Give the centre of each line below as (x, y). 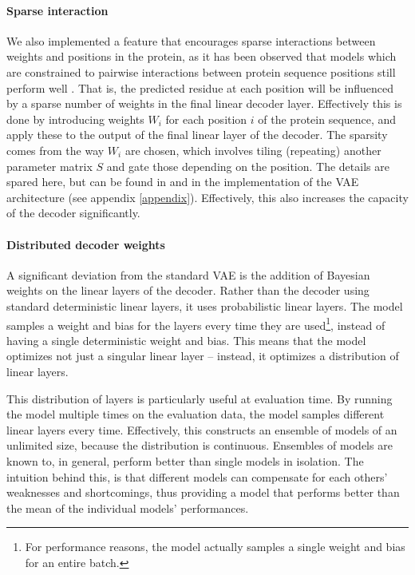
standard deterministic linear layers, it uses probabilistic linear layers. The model (205, 305)
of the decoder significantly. (73, 213)
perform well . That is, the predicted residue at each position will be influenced (200, 87)
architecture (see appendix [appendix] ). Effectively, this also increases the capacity (207, 197)
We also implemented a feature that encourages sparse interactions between (191, 40)
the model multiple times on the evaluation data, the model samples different (196, 414)
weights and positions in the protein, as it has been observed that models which (202, 56)
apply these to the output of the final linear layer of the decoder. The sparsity (197, 135)
